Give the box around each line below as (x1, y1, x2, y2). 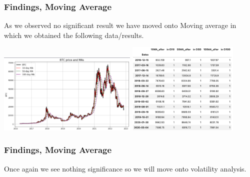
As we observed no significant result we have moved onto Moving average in (4, 20, 236, 30)
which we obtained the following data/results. (4, 29, 144, 40)
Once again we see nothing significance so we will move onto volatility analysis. (4, 163, 246, 173)
